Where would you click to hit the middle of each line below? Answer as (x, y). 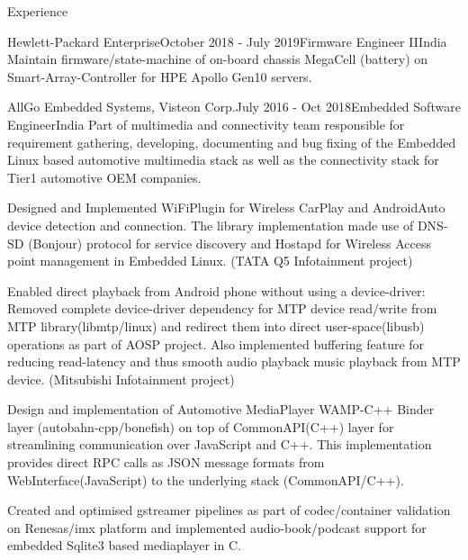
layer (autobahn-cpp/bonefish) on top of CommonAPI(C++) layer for (201, 426)
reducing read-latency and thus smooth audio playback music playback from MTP (234, 361)
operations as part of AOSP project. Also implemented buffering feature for (216, 343)
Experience (38, 11)
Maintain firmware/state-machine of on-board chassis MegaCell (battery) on (218, 59)
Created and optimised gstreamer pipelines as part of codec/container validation (229, 510)
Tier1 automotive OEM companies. (104, 177)
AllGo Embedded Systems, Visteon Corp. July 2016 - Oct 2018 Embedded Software (234, 107)
